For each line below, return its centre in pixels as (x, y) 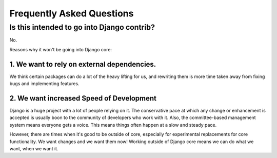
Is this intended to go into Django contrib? (82, 27)
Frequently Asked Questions (72, 13)
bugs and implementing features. (44, 84)
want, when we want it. (34, 148)
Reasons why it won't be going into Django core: (61, 49)
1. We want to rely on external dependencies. (83, 64)
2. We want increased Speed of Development (83, 98)
